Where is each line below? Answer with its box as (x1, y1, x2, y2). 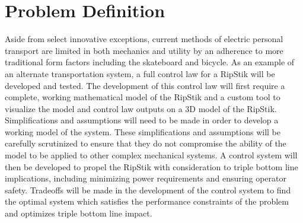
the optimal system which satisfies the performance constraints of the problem (5, 195, 289, 208)
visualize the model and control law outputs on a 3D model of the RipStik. (5, 102, 277, 114)
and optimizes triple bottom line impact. (5, 207, 152, 219)
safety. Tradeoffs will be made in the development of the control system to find (5, 183, 291, 196)
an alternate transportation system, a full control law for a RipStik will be (5, 67, 275, 79)
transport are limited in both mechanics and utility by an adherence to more (5, 44, 283, 56)
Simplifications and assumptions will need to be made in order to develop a (5, 114, 279, 126)
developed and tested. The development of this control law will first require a (5, 79, 285, 91)
